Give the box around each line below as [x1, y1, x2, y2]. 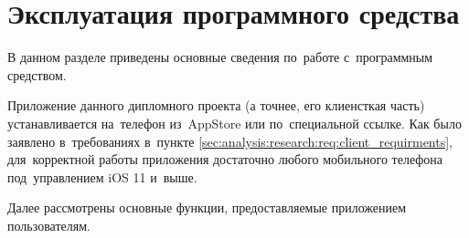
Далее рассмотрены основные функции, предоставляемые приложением [7, 198, 407, 217]
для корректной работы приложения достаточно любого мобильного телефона [7, 150, 443, 169]
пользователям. [7, 215, 91, 234]
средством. [7, 65, 67, 84]
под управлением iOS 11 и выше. [7, 167, 197, 186]
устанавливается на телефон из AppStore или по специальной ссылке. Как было [7, 113, 462, 132]
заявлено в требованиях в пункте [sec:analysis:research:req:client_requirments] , [7, 131, 453, 150]
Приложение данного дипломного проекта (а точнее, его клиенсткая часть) [7, 96, 425, 115]
